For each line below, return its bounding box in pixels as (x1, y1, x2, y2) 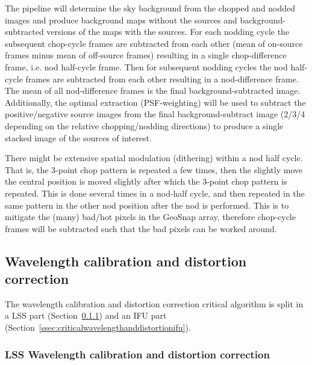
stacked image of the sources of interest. (5, 131, 152, 144)
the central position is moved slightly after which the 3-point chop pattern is (5, 175, 287, 188)
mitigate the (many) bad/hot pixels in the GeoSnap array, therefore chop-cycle (5, 210, 296, 223)
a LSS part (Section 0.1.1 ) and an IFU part (5, 309, 167, 322)
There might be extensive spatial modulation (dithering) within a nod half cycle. (5, 152, 303, 164)
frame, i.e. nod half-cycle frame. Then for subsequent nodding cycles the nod (5, 60, 288, 73)
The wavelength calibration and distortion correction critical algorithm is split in (5, 297, 304, 310)
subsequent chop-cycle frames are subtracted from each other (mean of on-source (5, 37, 303, 49)
